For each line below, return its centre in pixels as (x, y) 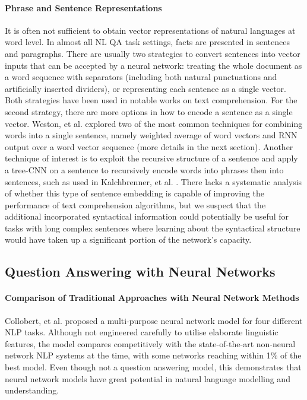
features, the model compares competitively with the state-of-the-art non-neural (150, 343)
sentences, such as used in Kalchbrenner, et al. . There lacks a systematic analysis (153, 181)
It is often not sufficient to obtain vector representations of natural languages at (150, 30)
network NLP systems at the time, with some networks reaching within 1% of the (153, 355)
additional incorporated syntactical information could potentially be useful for (147, 216)
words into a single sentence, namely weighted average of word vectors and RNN (151, 135)
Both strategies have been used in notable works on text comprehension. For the (151, 100)
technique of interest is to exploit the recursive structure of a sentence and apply (151, 158)
